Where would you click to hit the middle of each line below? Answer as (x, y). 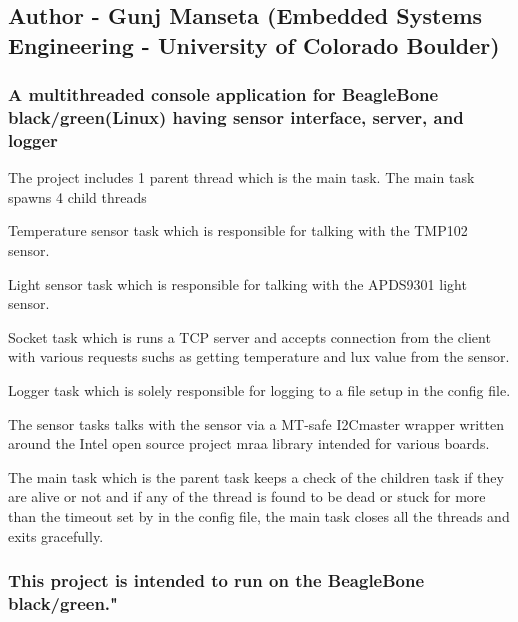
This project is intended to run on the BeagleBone (216, 580)
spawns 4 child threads (77, 196)
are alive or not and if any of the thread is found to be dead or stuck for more (247, 496)
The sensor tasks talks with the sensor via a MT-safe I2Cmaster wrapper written (256, 423)
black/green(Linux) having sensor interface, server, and (236, 117)
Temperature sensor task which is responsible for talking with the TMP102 (238, 230)
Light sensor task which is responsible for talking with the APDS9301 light (237, 283)
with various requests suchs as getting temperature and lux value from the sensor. (259, 356)
